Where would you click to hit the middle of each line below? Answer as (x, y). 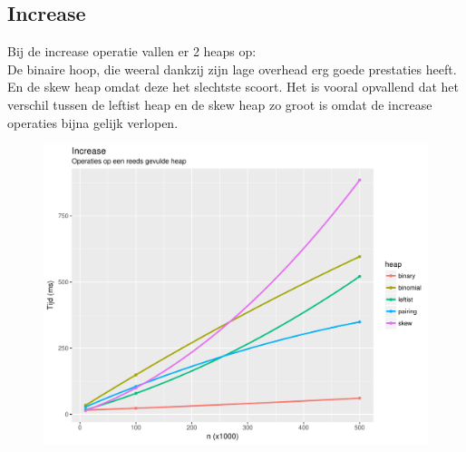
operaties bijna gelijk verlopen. (93, 122)
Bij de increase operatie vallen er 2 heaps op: (132, 51)
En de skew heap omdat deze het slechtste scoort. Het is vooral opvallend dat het (233, 87)
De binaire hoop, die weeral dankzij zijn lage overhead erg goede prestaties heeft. (232, 69)
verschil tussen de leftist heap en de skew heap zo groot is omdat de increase (220, 104)
